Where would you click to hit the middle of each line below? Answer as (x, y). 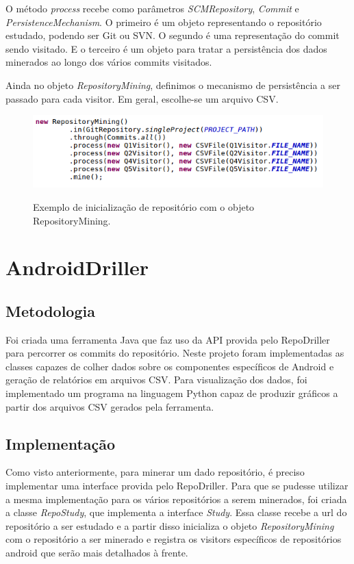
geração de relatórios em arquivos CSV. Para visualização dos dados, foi (156, 380)
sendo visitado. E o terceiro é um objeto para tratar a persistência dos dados (166, 48)
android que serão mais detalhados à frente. (97, 553)
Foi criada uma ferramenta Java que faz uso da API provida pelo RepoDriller (168, 339)
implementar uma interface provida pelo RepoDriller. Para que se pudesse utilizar (177, 486)
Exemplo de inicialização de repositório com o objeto (144, 206)
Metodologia (50, 310)
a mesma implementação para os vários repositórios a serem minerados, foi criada (176, 499)
